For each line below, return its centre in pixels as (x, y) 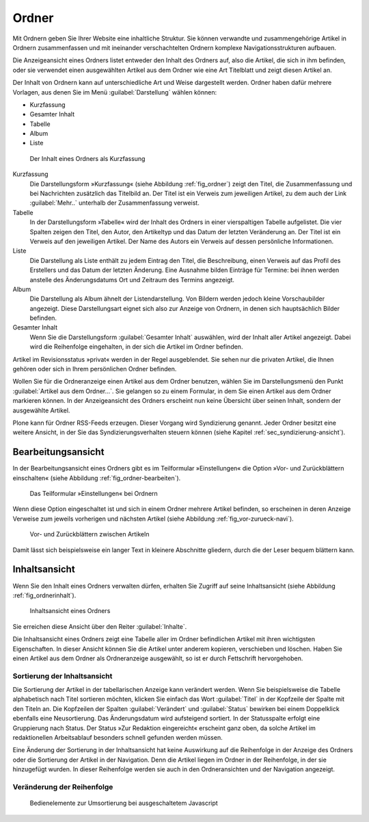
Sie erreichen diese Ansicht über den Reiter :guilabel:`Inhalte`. (100, 626)
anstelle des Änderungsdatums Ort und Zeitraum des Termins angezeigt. (132, 279)
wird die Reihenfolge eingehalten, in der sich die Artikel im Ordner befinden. (136, 347)
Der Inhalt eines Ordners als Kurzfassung (87, 158)
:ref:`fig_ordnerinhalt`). (44, 595)
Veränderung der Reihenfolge (63, 786)
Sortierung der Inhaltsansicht (63, 676)
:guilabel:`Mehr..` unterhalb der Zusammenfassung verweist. (114, 203)
